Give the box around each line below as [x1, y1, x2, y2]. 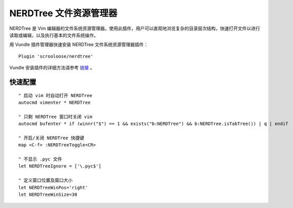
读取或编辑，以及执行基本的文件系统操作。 [9, 32, 98, 38]
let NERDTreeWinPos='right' [18, 185, 88, 190]
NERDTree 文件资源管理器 [9, 8, 118, 19]
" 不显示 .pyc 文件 [18, 156, 62, 162]
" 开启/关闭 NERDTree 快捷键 [18, 135, 85, 141]
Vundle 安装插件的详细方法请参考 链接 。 [9, 65, 95, 71]
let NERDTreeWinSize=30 [18, 191, 78, 197]
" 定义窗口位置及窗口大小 [18, 178, 73, 183]
